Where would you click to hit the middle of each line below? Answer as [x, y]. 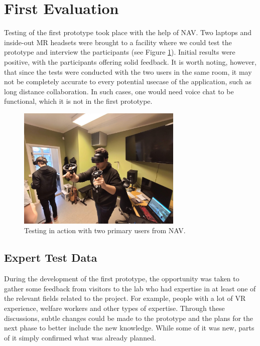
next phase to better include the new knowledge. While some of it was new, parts [129, 328]
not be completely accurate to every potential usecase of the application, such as [128, 81]
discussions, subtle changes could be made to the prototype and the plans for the [129, 318]
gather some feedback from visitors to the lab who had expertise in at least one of [130, 288]
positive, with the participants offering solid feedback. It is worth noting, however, [130, 61]
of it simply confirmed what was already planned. [80, 337]
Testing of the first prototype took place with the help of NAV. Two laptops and [128, 32]
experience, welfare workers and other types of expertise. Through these [114, 308]
